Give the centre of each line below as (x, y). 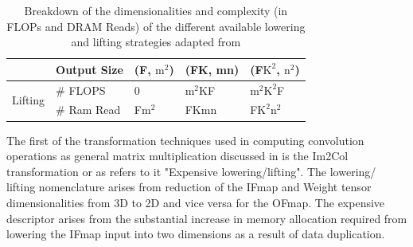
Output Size (90, 69)
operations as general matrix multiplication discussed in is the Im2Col (177, 156)
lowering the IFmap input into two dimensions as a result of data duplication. (196, 234)
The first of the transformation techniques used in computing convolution (185, 140)
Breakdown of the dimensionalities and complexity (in (156, 10)
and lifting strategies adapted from (156, 42)
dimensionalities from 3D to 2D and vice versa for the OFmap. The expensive (196, 202)
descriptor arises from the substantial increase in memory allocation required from (207, 218)
